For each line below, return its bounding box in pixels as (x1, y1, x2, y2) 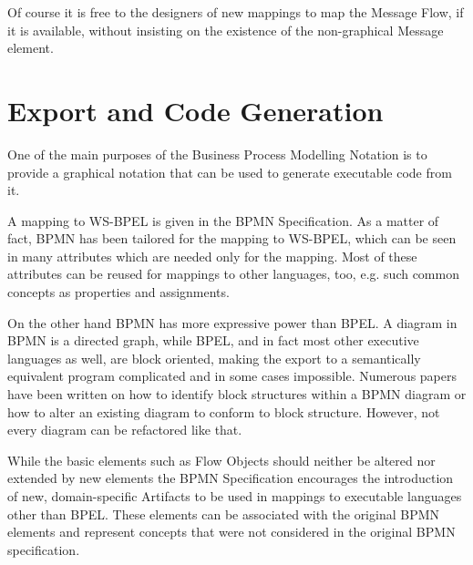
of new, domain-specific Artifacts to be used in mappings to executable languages (7, 487, 462, 505)
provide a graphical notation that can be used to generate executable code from (7, 162, 452, 181)
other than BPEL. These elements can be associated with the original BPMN (7, 504, 440, 523)
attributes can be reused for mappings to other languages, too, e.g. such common (7, 264, 459, 283)
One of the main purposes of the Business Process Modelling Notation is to (7, 144, 427, 163)
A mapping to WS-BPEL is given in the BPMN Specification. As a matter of (7, 211, 439, 230)
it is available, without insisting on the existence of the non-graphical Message (7, 20, 444, 39)
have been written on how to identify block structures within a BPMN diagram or (7, 385, 467, 404)
